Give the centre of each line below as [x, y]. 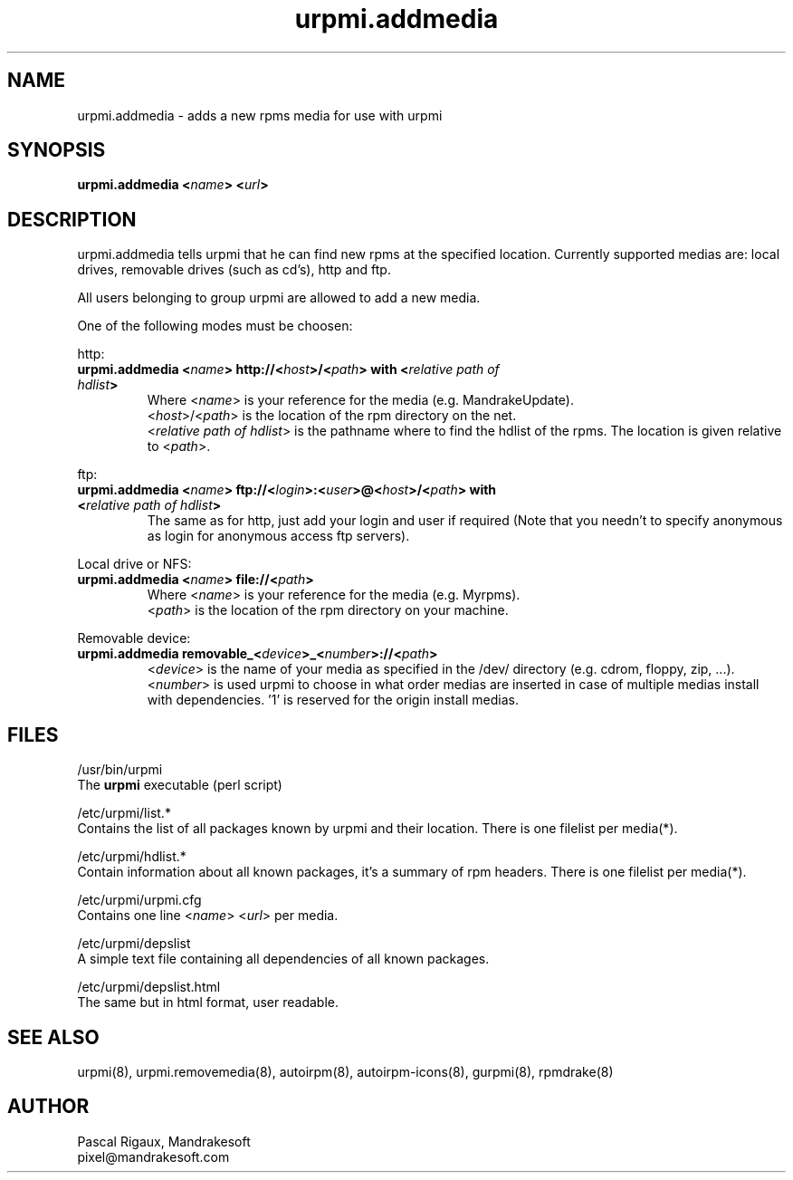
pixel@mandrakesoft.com [153, 1156]
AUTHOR [48, 1107]
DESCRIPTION [72, 219]
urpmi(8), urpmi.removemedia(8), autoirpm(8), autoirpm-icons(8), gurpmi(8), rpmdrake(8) [345, 1071]
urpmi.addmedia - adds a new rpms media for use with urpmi [260, 115]
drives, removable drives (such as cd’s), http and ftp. [234, 270]
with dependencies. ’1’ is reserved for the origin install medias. [333, 700]
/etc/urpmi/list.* [124, 813]
